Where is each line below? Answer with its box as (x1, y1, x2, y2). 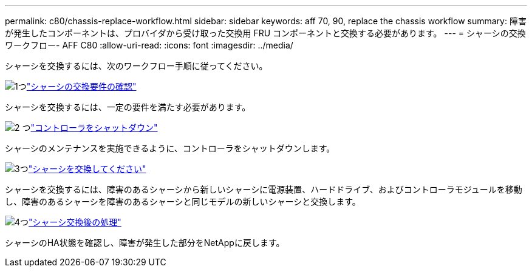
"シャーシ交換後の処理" (29, 217, 121, 227)
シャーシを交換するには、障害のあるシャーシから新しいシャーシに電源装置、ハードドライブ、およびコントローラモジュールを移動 (5, 184, 522, 194)
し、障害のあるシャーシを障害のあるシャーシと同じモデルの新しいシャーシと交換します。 (5, 196, 361, 207)
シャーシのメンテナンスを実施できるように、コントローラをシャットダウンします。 (5, 143, 335, 153)
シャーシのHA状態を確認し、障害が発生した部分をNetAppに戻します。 (5, 237, 285, 248)
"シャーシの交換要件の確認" (26, 81, 137, 91)
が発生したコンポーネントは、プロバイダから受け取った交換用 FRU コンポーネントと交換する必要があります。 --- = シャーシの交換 (5, 28, 526, 38)
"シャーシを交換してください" (28, 164, 146, 174)
